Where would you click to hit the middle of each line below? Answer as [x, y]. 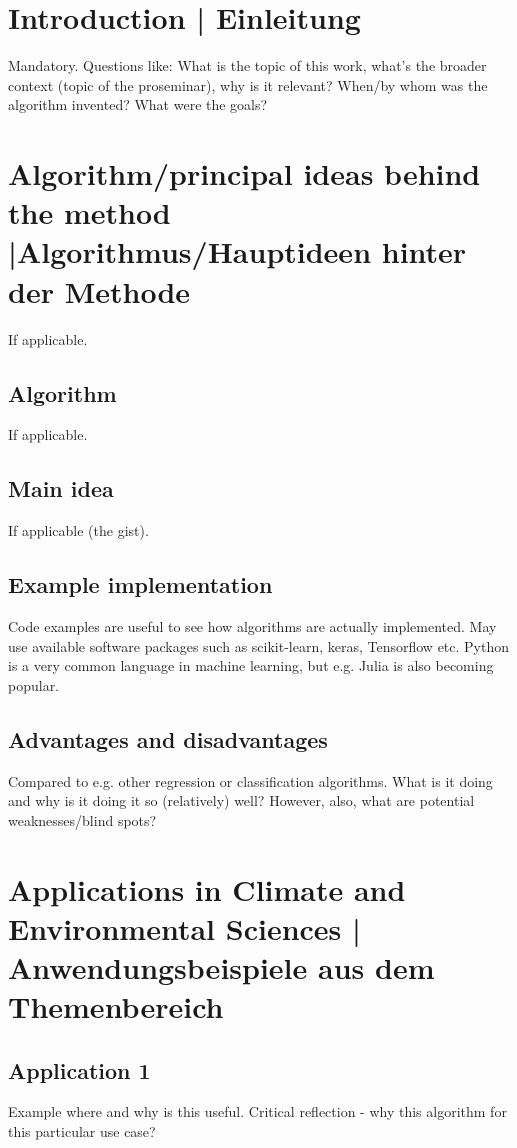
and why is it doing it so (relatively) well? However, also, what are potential [241, 800]
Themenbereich [116, 1006]
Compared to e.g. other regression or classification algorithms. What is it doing [250, 780]
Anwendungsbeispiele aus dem [221, 966]
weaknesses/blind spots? [82, 819]
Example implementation [140, 584]
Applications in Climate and [207, 888]
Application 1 [79, 1069]
